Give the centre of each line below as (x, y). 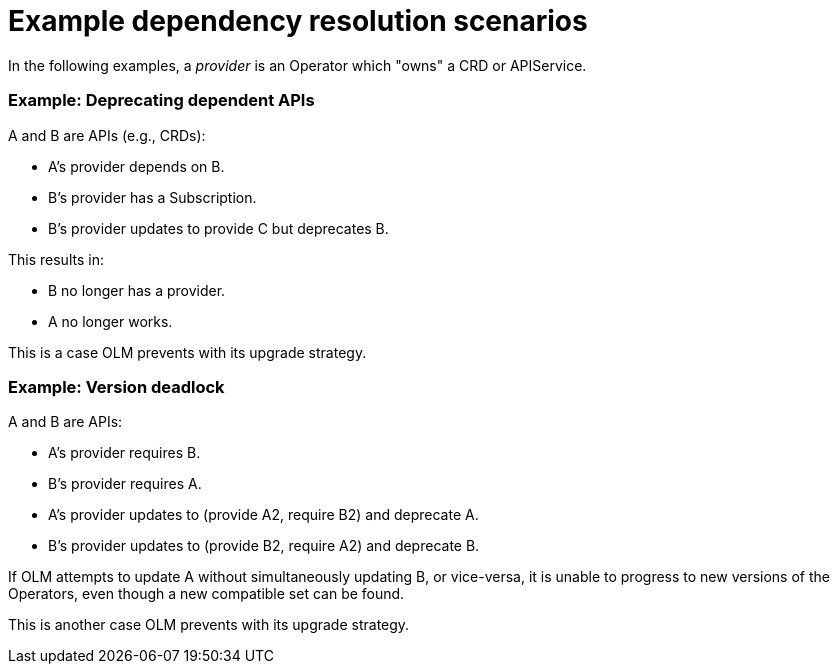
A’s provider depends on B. (136, 166)
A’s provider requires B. (124, 453)
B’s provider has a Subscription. (152, 197)
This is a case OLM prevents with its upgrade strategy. (187, 352)
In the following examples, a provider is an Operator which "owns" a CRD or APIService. (297, 65)
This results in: (56, 259)
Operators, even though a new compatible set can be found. (206, 594)
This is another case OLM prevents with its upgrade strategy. (209, 625)
